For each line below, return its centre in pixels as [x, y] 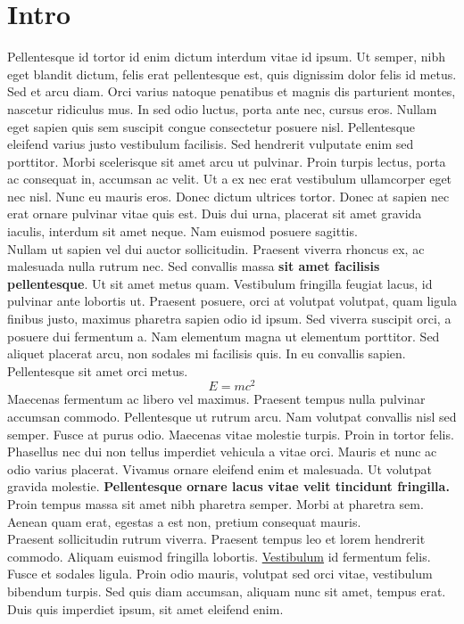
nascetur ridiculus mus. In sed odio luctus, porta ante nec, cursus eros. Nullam [222, 108]
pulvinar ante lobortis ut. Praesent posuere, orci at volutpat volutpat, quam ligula [232, 301]
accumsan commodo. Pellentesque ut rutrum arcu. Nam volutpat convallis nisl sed [232, 417]
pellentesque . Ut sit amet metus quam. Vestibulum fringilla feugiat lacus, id [220, 283]
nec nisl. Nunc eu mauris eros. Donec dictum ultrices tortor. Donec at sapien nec [228, 196]
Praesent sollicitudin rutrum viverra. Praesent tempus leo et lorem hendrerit [216, 539]
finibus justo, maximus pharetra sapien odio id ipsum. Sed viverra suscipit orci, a [229, 319]
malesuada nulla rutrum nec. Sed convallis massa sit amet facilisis [194, 266]
